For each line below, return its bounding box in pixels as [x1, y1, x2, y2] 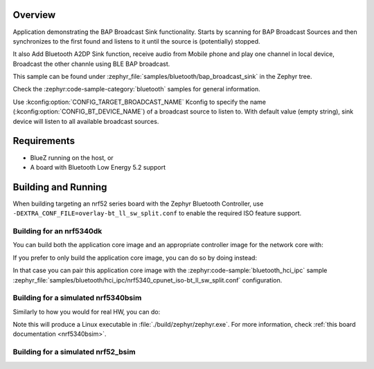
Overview [12, 9, 56, 21]
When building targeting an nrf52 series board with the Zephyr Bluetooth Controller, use [12, 199, 264, 208]
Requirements [12, 135, 75, 147]
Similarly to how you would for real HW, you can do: [12, 307, 161, 316]
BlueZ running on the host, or [30, 153, 114, 162]
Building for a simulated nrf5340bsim [12, 293, 142, 303]
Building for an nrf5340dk [12, 226, 103, 235]
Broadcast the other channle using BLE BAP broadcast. [12, 60, 170, 68]
